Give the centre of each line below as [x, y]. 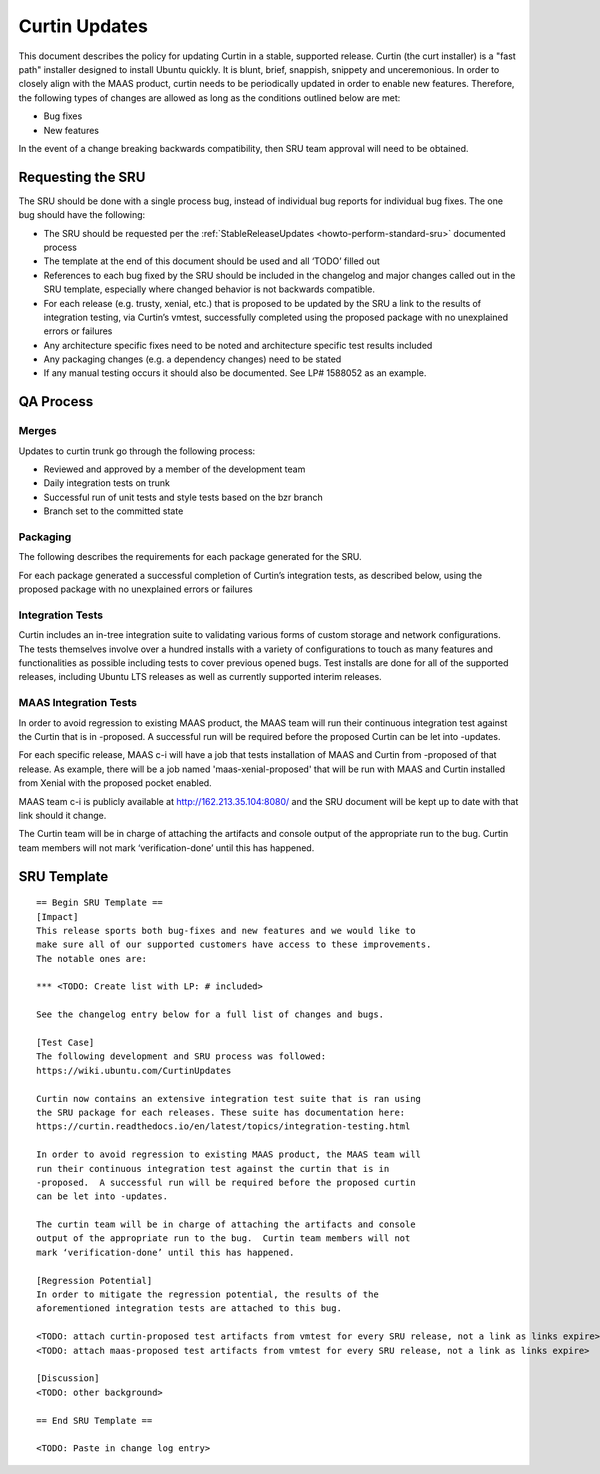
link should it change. [62, 815]
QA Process [56, 401]
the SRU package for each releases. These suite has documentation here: [221, 1112]
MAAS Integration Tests [77, 703]
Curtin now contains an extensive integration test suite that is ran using [229, 1098]
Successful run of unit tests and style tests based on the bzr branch [183, 497]
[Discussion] [68, 1378]
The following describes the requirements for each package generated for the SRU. [190, 557]
